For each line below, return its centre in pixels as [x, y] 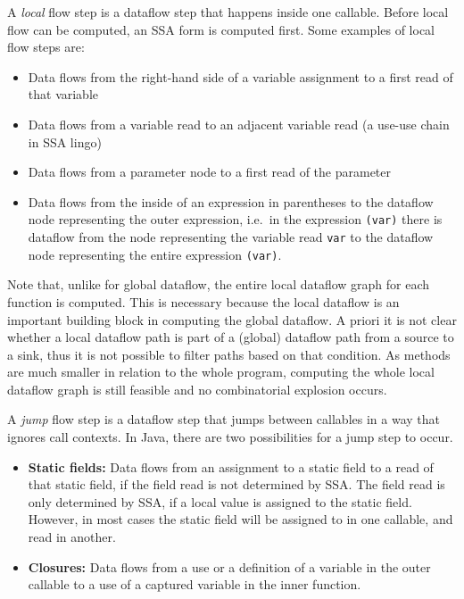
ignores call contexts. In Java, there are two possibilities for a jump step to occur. [230, 437]
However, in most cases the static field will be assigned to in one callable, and [240, 519]
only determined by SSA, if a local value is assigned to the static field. [220, 501]
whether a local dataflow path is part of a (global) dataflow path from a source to [231, 337]
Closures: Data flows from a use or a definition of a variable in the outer [229, 566]
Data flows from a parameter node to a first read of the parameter [210, 172]
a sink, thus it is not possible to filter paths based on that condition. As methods [229, 354]
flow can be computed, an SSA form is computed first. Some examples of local [221, 29]
